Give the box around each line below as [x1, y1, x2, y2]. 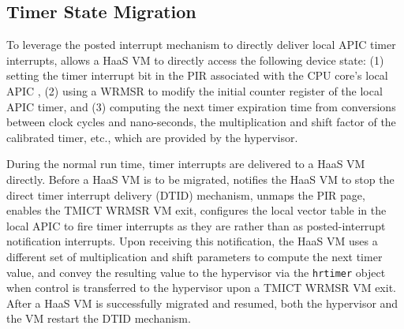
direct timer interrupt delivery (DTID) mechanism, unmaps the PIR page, [6, 186, 365, 203]
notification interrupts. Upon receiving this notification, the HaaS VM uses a [6, 233, 378, 249]
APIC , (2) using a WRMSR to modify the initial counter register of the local [6, 82, 383, 99]
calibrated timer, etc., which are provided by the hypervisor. [6, 129, 298, 145]
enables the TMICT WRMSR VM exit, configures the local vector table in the [6, 202, 387, 219]
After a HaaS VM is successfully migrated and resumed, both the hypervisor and [6, 294, 398, 311]
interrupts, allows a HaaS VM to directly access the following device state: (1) [6, 51, 384, 68]
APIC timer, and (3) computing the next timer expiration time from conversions [6, 98, 396, 114]
